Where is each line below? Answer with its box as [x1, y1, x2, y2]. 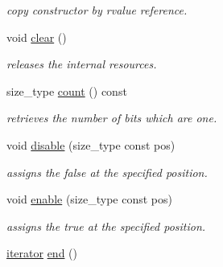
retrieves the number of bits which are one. [6, 109, 217, 126]
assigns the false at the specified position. [6, 163, 208, 180]
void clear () [6, 28, 67, 45]
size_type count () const [6, 82, 127, 99]
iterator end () [6, 244, 78, 261]
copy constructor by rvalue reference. [6, 2, 188, 18]
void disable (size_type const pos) [6, 136, 176, 153]
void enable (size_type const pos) [6, 191, 172, 207]
